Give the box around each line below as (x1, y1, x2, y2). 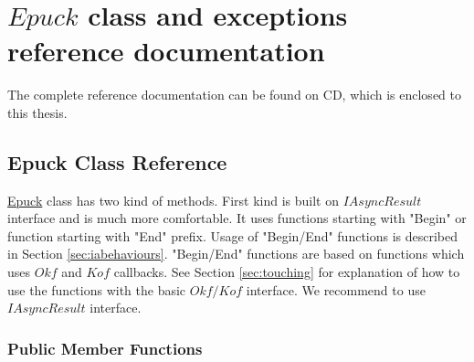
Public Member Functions (7, 336, 203, 359)
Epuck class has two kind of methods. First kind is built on (7, 190, 339, 209)
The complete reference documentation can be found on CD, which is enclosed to (7, 85, 461, 104)
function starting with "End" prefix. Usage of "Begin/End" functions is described (7, 226, 458, 245)
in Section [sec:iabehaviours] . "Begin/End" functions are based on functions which (7, 244, 465, 263)
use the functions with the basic (7, 280, 186, 299)
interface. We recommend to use (246, 280, 426, 299)
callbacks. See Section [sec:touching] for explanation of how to (113, 262, 460, 282)
